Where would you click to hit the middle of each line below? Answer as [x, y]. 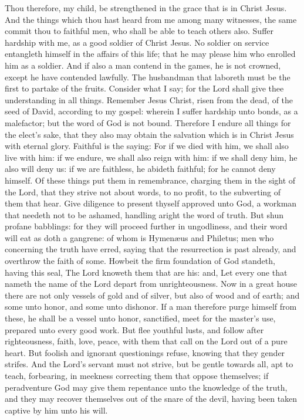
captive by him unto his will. [56, 410]
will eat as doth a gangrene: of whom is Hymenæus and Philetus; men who [139, 237]
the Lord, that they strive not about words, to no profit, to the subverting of [143, 192]
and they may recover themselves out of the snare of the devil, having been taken [151, 399]
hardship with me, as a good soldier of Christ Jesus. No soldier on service [137, 42]
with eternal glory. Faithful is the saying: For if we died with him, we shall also [147, 146]
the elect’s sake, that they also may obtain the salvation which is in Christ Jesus [149, 134]
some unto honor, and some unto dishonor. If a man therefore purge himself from [151, 306]
